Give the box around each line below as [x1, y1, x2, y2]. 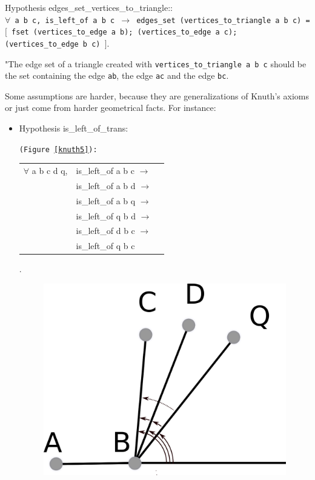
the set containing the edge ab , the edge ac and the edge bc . [5, 69, 229, 82]
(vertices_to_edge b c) [5, 39, 101, 48]
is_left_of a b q [76, 194, 136, 207]
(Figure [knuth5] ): [19, 145, 98, 154]
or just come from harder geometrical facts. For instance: [5, 101, 216, 114]
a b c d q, [31, 164, 68, 177]
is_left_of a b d [76, 179, 136, 192]
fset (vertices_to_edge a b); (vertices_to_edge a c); [12, 28, 237, 37]
